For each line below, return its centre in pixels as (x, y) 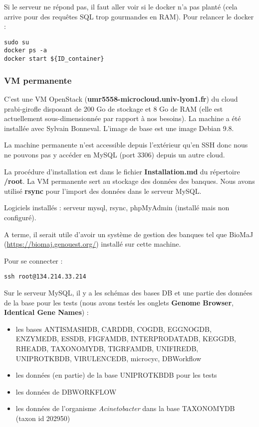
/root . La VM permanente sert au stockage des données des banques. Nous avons (129, 181)
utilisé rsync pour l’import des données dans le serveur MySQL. (103, 191)
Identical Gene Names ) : (46, 312)
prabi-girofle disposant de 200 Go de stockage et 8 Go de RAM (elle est (114, 108)
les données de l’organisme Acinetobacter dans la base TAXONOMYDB (125, 408)
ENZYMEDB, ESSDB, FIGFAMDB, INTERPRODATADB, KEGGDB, (126, 339)
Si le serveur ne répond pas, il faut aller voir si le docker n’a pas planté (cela (121, 6)
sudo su (17, 42)
